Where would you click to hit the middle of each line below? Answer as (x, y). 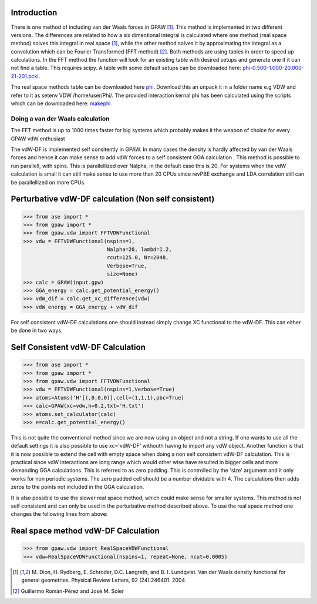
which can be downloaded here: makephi (61, 103)
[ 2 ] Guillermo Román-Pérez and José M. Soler (68, 591)
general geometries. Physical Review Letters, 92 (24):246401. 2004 (103, 580)
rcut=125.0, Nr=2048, (138, 258)
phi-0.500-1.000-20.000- (274, 68)
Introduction (34, 13)
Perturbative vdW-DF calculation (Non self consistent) (113, 199)
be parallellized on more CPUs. (48, 182)
